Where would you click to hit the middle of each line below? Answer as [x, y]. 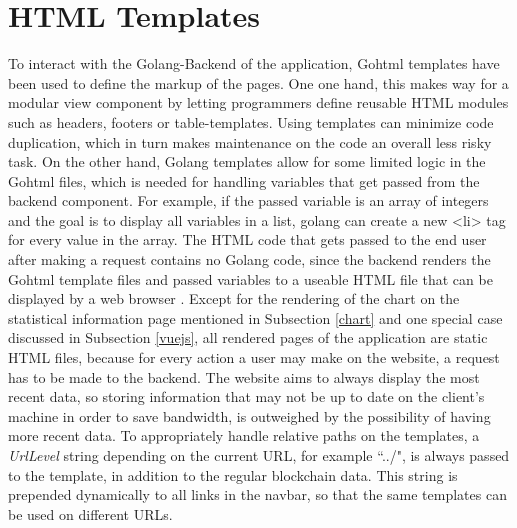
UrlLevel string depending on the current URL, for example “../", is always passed [259, 455]
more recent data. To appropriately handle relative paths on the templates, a [244, 435]
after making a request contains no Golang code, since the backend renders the [249, 259]
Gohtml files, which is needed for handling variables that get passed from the [244, 180]
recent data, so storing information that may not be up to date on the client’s [246, 396]
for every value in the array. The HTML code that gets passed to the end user [247, 239]
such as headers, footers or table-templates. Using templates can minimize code [251, 121]
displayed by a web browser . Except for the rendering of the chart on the [234, 298]
